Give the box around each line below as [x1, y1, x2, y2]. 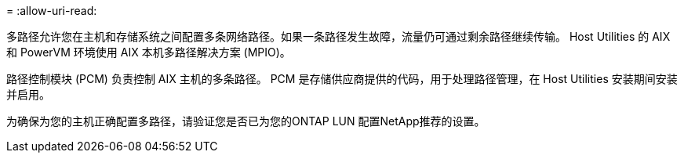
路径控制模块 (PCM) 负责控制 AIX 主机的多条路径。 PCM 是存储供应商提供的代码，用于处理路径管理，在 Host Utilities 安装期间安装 [6, 72, 678, 85]
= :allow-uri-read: [6, 4, 97, 17]
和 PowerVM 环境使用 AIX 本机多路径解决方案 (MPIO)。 [6, 45, 291, 59]
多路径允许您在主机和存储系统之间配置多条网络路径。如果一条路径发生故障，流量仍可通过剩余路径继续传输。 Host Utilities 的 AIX [6, 30, 671, 43]
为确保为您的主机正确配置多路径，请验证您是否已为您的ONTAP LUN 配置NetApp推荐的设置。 [6, 114, 486, 128]
